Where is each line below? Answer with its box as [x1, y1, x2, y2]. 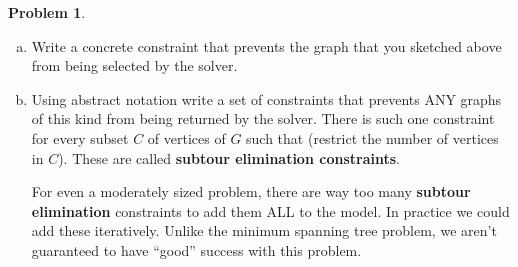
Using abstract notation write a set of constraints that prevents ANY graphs [31, 88, 502, 109]
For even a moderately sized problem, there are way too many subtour [31, 181, 471, 202]
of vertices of [147, 127, 226, 148]
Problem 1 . [8, 2, 86, 22]
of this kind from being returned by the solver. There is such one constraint [31, 108, 495, 129]
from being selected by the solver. [31, 55, 238, 76]
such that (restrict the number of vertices [246, 127, 499, 148]
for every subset [31, 127, 129, 148]
